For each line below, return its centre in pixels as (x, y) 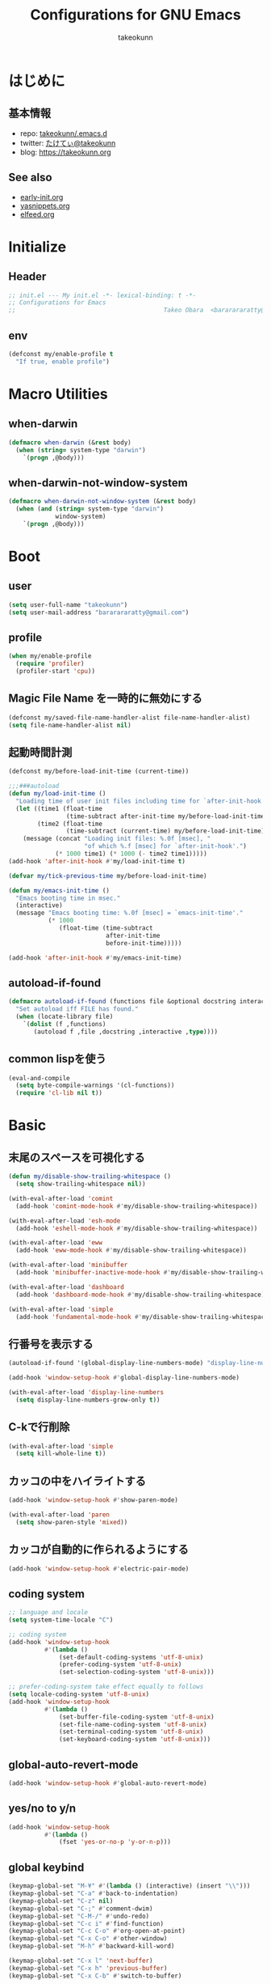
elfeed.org (37, 214)
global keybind (46, 1867)
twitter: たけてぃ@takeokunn (68, 142)
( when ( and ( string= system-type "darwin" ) (90, 509)
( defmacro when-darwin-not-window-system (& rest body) (102, 502)
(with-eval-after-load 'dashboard (67, 1287)
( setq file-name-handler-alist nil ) (70, 725)
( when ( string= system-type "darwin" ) (81, 450)
